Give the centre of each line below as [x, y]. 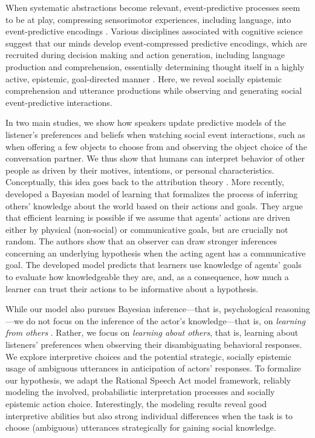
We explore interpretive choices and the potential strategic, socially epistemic [148, 356]
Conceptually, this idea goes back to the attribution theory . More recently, [145, 182]
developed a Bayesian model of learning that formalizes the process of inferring [152, 193]
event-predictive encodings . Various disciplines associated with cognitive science [154, 31]
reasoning [293, 309]
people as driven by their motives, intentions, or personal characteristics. [140, 170]
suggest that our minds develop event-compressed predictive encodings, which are [156, 43]
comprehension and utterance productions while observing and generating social [154, 90]
